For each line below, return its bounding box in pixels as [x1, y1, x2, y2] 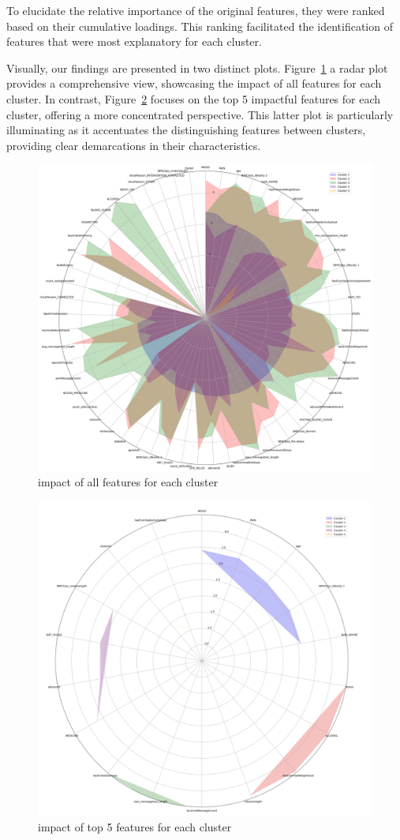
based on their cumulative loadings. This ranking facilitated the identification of [6, 17, 393, 34]
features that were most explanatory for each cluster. [6, 33, 262, 50]
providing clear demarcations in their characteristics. [6, 137, 261, 153]
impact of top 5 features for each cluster [38, 818, 232, 834]
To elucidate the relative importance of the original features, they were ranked [6, 2, 385, 18]
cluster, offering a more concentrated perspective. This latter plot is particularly [6, 106, 394, 122]
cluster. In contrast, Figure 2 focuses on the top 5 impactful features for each [6, 90, 381, 107]
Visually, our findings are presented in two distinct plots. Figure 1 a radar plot [6, 59, 388, 76]
